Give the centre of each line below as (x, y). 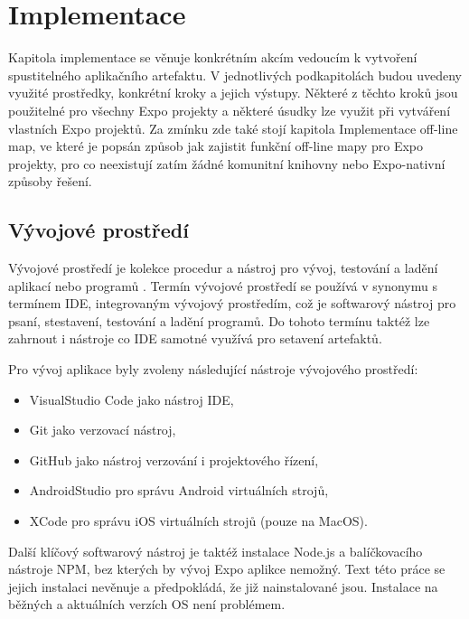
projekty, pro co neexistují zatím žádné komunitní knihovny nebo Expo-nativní (227, 163)
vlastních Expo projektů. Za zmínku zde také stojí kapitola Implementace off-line (233, 128)
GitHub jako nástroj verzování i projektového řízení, (174, 460)
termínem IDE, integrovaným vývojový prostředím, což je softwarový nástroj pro (232, 303)
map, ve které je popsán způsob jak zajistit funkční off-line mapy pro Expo (216, 146)
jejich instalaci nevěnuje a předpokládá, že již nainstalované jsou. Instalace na (223, 586)
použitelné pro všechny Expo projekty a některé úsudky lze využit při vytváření (230, 110)
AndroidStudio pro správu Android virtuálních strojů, (179, 490)
